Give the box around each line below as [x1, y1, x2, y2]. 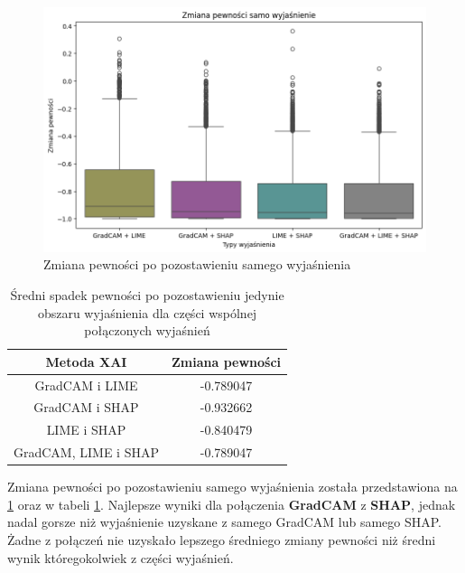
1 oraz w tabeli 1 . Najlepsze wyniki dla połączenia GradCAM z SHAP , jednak [7, 494, 456, 513]
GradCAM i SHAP [33, 398, 139, 417]
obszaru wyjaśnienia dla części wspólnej [37, 303, 257, 322]
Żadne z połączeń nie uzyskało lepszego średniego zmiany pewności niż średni [7, 531, 436, 550]
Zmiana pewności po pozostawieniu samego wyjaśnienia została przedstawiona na [7, 477, 458, 496]
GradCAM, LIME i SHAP [14, 443, 159, 462]
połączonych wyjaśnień [84, 321, 210, 340]
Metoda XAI [45, 352, 127, 371]
